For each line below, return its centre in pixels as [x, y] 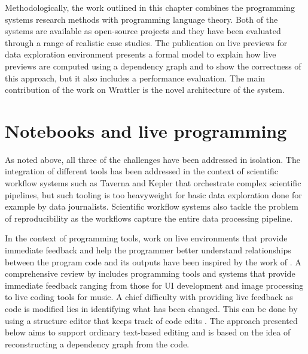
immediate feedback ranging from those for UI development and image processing [154, 285]
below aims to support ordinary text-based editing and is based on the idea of [148, 332]
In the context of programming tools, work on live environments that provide [146, 238]
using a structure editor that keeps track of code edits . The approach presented [151, 320]
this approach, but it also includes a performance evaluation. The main [135, 78]
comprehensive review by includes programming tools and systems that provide [150, 273]
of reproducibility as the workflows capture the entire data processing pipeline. [149, 218]
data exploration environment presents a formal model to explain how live [141, 54]
